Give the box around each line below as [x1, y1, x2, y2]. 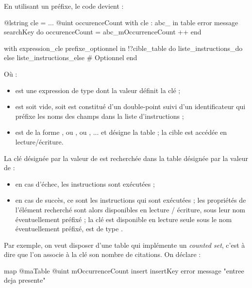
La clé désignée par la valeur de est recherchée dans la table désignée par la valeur [4, 153, 249, 163]
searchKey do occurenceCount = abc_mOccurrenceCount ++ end [4, 27, 202, 37]
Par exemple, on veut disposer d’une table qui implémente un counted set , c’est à [4, 240, 245, 250]
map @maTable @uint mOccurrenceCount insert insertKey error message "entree [4, 265, 244, 275]
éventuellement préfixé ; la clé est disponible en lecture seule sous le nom [15, 214, 232, 224]
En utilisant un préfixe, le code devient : [4, 1, 124, 11]
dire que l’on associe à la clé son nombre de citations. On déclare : [4, 249, 201, 259]
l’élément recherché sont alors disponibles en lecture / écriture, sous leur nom [15, 204, 245, 214]
